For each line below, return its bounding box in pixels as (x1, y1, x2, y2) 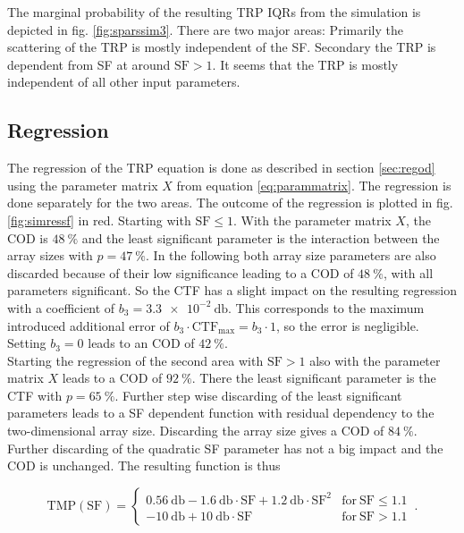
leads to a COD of (62, 368, 163, 387)
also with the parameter (309, 351, 441, 369)
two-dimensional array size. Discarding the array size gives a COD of (7, 421, 384, 440)
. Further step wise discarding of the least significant (114, 385, 402, 404)
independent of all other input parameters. (7, 72, 240, 91)
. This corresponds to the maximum (228, 298, 425, 317)
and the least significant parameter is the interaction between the (81, 228, 440, 247)
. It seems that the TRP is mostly (212, 55, 399, 73)
